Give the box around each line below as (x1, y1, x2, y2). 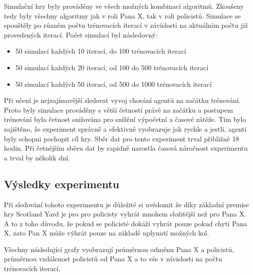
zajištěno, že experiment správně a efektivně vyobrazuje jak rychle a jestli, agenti (4, 123, 247, 134)
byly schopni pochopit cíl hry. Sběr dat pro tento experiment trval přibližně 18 (4, 133, 239, 143)
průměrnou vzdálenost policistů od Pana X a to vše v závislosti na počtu (4, 254, 222, 264)
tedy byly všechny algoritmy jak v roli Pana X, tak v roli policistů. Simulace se (4, 10, 241, 20)
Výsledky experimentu (4, 176, 120, 191)
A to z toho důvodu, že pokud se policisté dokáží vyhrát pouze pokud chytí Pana (4, 218, 247, 228)
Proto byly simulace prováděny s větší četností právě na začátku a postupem (4, 104, 233, 115)
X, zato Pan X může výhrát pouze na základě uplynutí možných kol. (4, 228, 209, 238)
